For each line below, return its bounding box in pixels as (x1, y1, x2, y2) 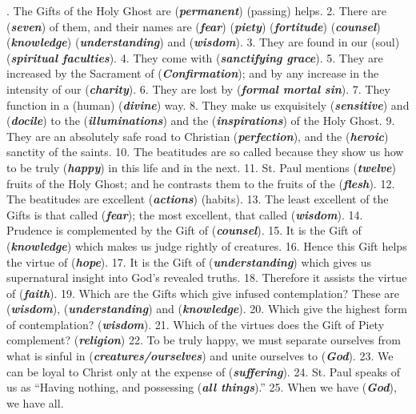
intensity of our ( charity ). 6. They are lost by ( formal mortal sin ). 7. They (6, 80, 390, 97)
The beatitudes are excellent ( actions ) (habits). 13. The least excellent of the (6, 191, 389, 207)
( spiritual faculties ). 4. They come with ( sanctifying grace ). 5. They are (6, 49, 383, 66)
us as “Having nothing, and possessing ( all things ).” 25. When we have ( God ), (6, 379, 397, 396)
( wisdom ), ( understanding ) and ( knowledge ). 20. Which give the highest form (6, 300, 407, 317)
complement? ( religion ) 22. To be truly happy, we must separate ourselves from (6, 332, 401, 348)
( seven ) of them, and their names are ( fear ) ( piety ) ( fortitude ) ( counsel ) (6, 18, 381, 34)
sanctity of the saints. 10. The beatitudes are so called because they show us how (6, 143, 404, 160)
